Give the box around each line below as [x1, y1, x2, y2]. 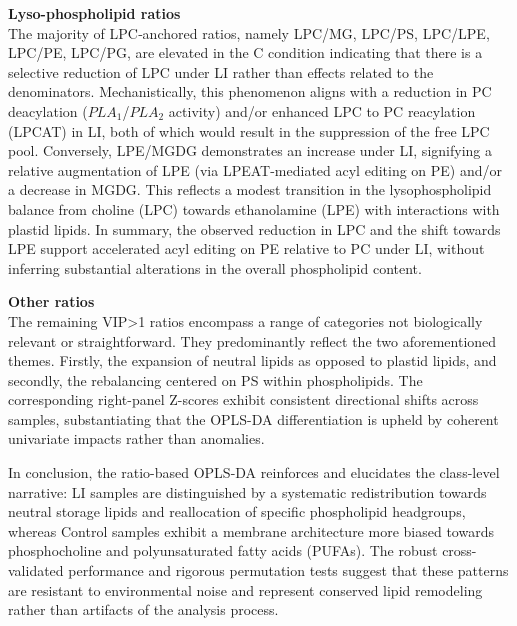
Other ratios [8, 291, 95, 312]
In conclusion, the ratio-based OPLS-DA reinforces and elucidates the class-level [8, 462, 500, 483]
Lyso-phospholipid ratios [8, 3, 181, 23]
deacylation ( [8, 100, 88, 121]
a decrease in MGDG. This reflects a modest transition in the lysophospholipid [8, 179, 492, 200]
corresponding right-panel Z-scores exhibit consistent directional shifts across [8, 389, 479, 410]
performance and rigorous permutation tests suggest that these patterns [68, 560, 509, 581]
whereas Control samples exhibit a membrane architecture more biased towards [8, 520, 494, 541]
